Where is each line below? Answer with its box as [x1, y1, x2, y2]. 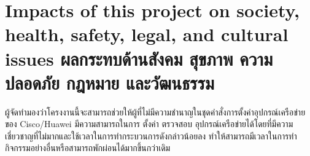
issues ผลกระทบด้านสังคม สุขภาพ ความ [5, 45, 273, 71]
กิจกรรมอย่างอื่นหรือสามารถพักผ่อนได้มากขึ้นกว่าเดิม [5, 141, 171, 154]
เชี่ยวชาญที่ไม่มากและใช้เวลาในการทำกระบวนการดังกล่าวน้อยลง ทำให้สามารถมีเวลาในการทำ [5, 129, 297, 142]
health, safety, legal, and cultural [5, 21, 289, 47]
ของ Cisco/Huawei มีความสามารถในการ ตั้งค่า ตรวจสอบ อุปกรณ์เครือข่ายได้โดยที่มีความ [5, 117, 293, 130]
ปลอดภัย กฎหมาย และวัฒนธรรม [5, 69, 214, 95]
